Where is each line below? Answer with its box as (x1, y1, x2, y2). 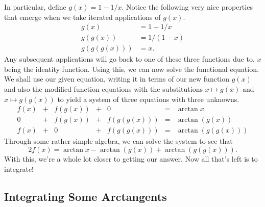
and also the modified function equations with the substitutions (4, 84, 203, 94)
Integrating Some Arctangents (4, 188, 167, 204)
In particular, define (4, 2, 66, 12)
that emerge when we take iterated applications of (4, 11, 161, 22)
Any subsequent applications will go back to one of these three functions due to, (4, 54, 255, 64)
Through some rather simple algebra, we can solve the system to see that (4, 136, 233, 146)
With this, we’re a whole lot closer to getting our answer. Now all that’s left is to (4, 153, 258, 164)
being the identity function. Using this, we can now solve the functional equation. (4, 63, 259, 74)
